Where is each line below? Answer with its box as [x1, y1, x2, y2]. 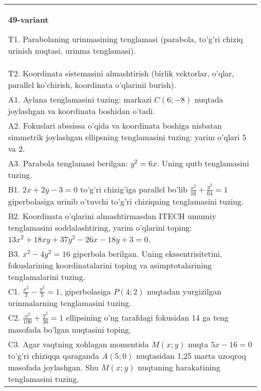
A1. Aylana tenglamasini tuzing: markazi [8, 93, 152, 105]
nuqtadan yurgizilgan [147, 285, 222, 297]
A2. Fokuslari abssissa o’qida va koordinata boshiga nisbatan [8, 120, 222, 131]
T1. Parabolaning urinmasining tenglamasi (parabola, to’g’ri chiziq [8, 33, 243, 45]
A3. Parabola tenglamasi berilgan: [8, 157, 128, 169]
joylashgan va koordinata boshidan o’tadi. [8, 105, 155, 117]
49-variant [8, 14, 49, 25]
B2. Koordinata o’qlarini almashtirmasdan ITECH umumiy [8, 210, 216, 222]
